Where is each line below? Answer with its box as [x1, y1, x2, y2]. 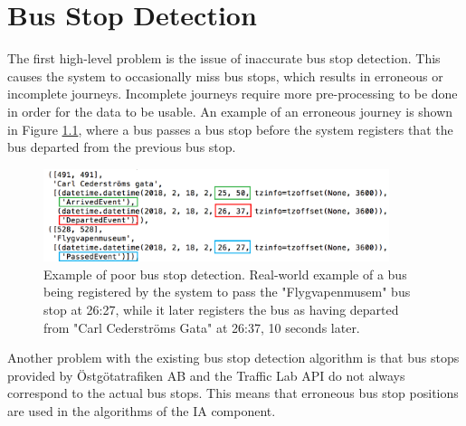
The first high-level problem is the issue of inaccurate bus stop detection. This [7, 49, 441, 68]
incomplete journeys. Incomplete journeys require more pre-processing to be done [7, 84, 458, 103]
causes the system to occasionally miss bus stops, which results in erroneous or [7, 66, 443, 85]
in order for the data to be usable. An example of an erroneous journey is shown [7, 101, 453, 120]
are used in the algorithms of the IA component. [7, 401, 276, 420]
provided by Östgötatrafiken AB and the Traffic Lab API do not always [7, 365, 405, 384]
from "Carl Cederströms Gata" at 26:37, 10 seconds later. [43, 317, 360, 336]
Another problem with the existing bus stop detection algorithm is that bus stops [7, 348, 460, 367]
